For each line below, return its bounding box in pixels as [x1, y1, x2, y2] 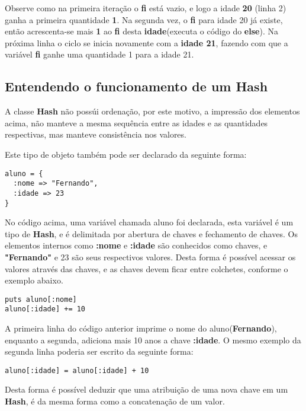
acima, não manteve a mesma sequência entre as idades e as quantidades [5, 116, 268, 129]
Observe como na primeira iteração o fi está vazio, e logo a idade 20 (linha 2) [5, 2, 286, 14]
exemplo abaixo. [5, 274, 63, 286]
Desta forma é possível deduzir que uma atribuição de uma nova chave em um [5, 383, 288, 396]
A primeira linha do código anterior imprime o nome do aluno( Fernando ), [5, 322, 277, 334]
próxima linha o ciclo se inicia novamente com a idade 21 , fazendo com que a [5, 36, 288, 49]
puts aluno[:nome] [5, 295, 77, 304]
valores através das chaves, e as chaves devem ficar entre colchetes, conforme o [5, 262, 288, 275]
